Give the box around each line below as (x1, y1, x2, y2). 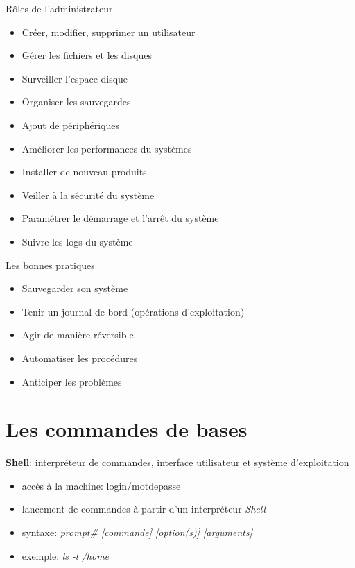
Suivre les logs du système (21, 234, 133, 248)
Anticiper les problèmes (21, 374, 122, 388)
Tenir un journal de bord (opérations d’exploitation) (21, 304, 245, 318)
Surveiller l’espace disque (21, 71, 128, 85)
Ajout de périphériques (21, 117, 119, 132)
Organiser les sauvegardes (21, 94, 131, 109)
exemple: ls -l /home (21, 548, 110, 562)
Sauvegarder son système (21, 281, 128, 295)
